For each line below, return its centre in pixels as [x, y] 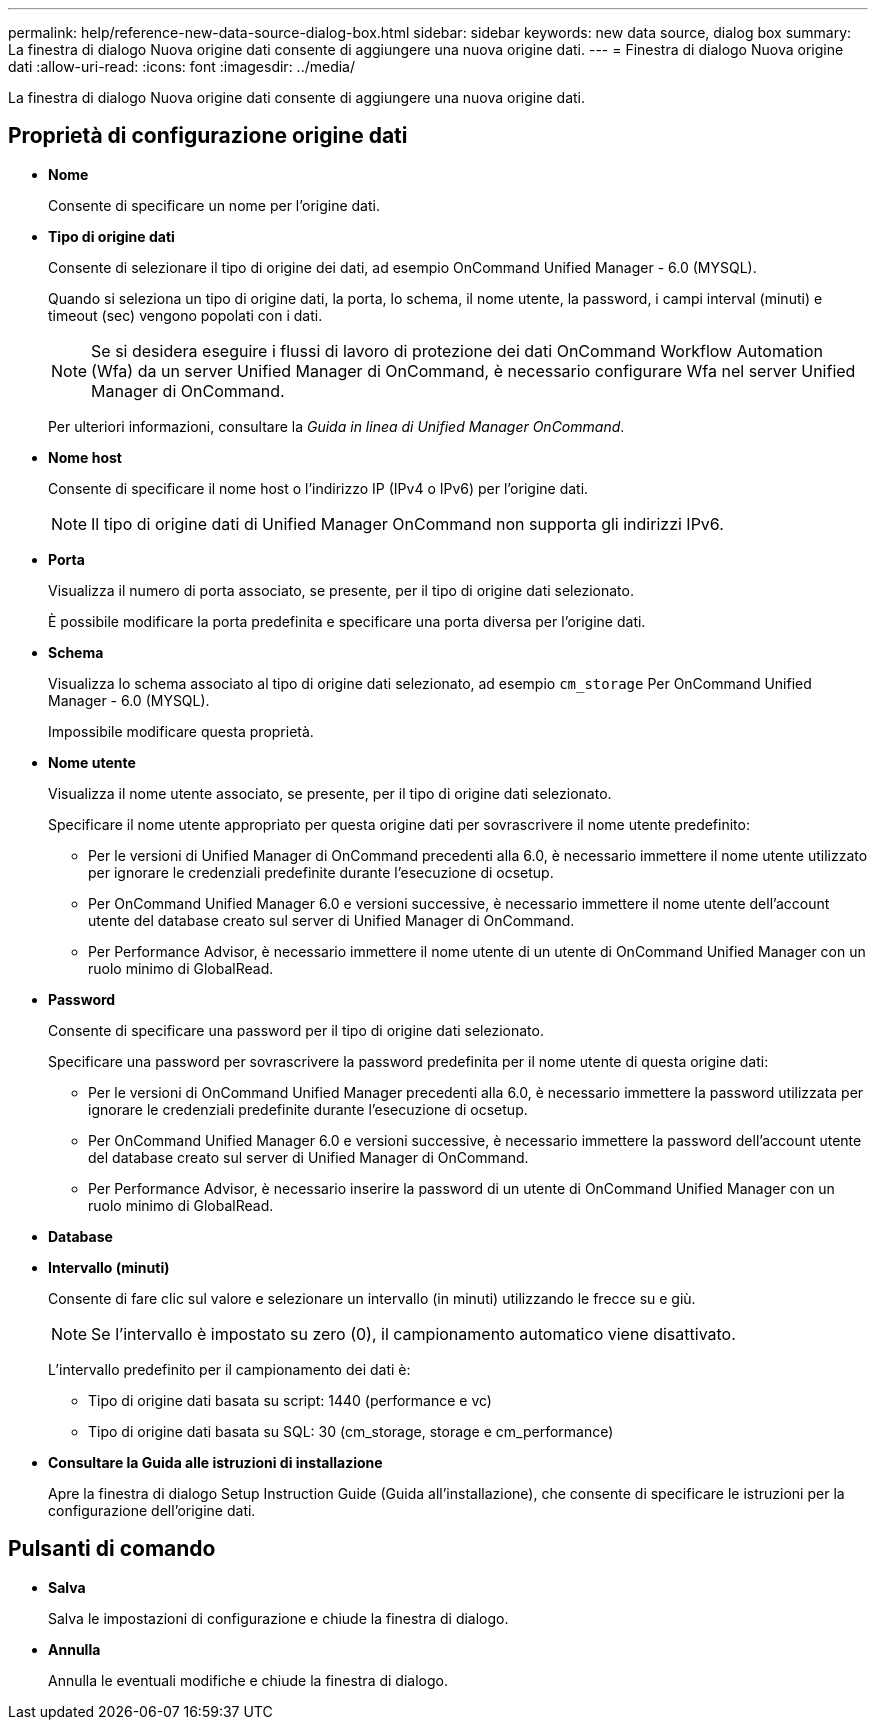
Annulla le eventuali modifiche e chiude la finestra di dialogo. [248, 1680]
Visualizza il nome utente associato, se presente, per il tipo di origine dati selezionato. [330, 793]
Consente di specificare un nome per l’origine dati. [214, 205]
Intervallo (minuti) [109, 1267]
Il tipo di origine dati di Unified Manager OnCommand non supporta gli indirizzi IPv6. [407, 523]
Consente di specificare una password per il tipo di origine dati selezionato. [296, 1030]
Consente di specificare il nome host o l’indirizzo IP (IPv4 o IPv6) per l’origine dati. [318, 488]
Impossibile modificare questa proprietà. [181, 731]
